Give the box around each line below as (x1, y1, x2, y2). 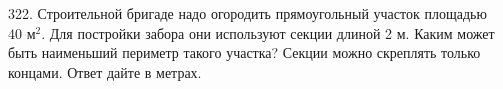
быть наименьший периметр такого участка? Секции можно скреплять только (8, 42, 481, 63)
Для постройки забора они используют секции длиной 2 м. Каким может (49, 22, 495, 43)
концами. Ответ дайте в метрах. (8, 61, 202, 82)
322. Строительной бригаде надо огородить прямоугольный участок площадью (8, 3, 487, 23)
